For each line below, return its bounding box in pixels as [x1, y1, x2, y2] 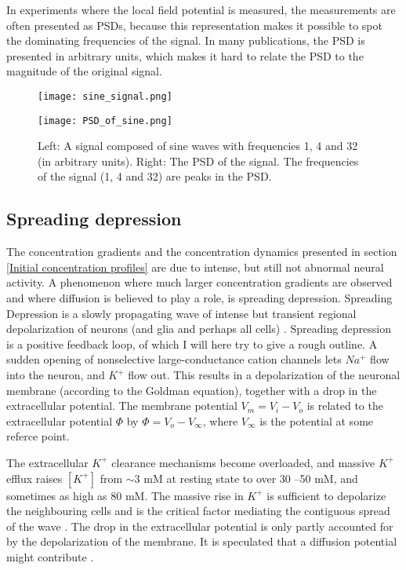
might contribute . [6, 548, 94, 565]
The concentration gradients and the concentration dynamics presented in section [6, 243, 397, 260]
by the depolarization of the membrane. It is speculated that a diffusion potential [6, 533, 397, 550]
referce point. [6, 428, 70, 444]
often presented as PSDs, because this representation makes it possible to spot [6, 16, 382, 33]
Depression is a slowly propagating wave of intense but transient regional [6, 305, 357, 321]
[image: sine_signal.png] [38, 90, 172, 102]
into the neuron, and [6, 367, 105, 383]
